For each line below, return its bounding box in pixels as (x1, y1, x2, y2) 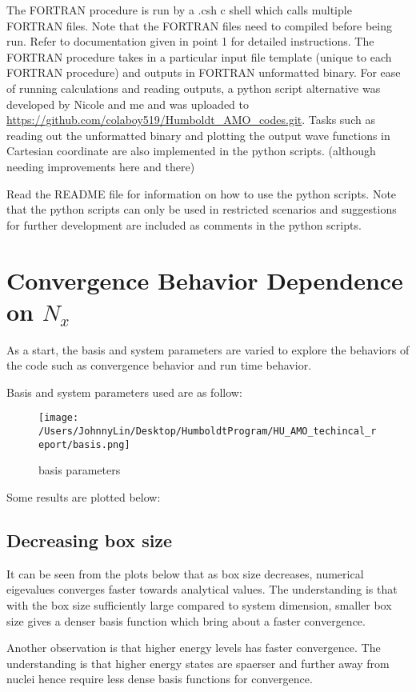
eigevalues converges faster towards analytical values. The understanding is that (6, 581, 398, 598)
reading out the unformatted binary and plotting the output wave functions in (6, 126, 390, 143)
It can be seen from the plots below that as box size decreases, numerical (6, 565, 364, 582)
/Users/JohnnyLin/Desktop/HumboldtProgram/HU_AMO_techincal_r (38, 426, 377, 438)
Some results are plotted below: (6, 488, 161, 505)
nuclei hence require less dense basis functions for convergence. (6, 670, 313, 687)
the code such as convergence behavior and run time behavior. (6, 357, 312, 374)
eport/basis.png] (38, 438, 130, 450)
